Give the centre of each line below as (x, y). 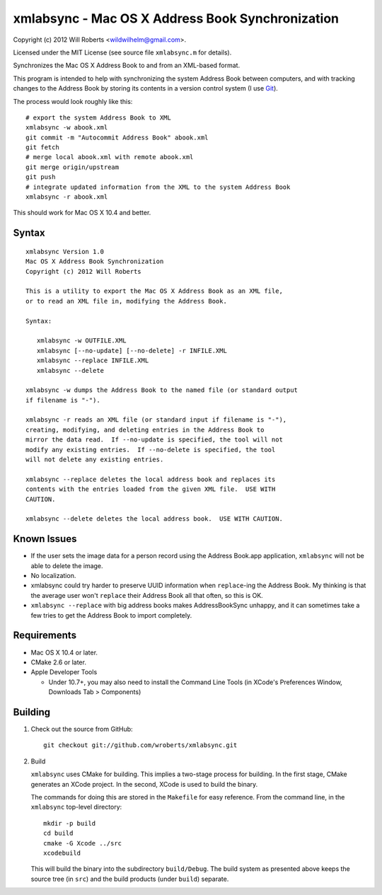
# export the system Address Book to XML (98, 117)
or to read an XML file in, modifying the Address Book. (127, 301)
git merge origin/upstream (73, 167)
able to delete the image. (67, 565)
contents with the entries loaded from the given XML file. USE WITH (151, 489)
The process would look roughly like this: (73, 101)
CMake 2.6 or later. (58, 662)
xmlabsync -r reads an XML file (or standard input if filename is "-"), (156, 420)
